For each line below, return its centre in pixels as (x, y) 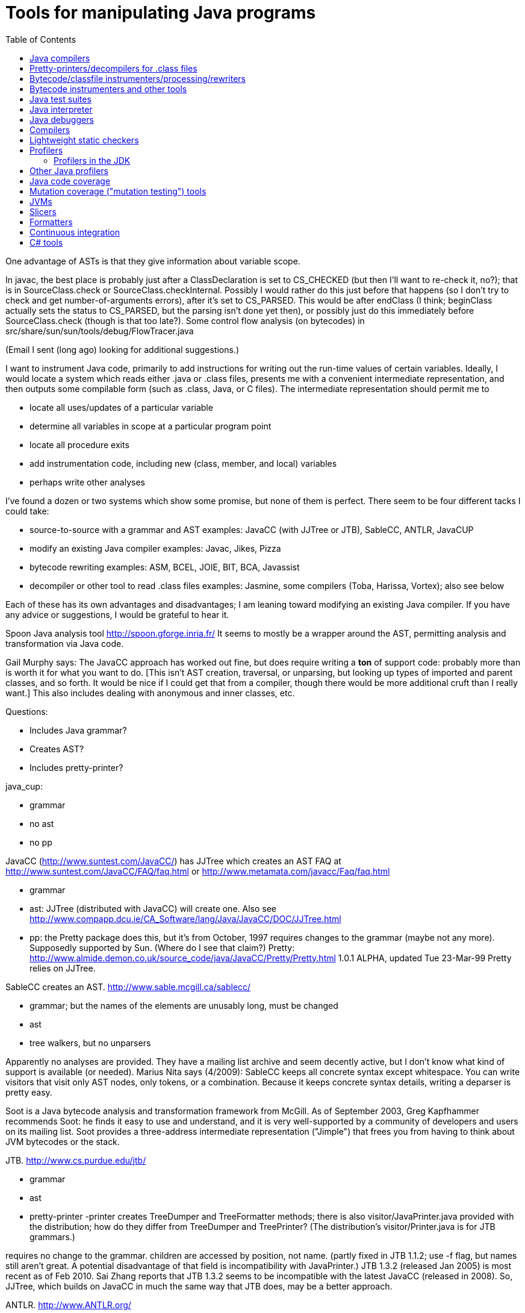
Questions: (27, 711)
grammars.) (52, 1237)
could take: (27, 511)
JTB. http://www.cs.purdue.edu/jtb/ (76, 1160)
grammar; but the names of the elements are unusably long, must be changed (184, 1005)
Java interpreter (61, 109)
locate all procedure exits (79, 444)
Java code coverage (70, 181)
